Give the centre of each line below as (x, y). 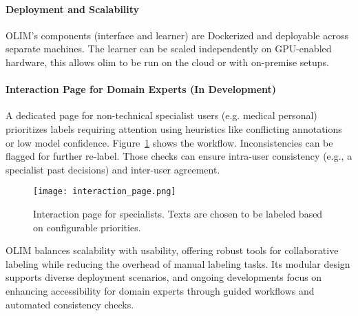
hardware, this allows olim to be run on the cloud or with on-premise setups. (167, 62)
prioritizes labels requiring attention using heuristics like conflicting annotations (174, 128)
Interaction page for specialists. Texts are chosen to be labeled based (178, 213)
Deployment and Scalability (73, 9)
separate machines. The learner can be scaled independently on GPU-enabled (169, 49)
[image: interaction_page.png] (105, 192)
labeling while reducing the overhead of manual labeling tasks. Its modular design (178, 263)
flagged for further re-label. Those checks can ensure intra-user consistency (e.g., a (179, 156)
